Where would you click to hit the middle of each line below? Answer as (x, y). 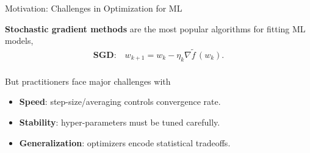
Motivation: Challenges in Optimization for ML (94, 8)
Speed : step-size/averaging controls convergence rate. (120, 101)
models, (19, 41)
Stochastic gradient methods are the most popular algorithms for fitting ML (155, 28)
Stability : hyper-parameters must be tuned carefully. (120, 122)
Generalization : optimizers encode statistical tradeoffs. (125, 142)
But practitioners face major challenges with (88, 81)
